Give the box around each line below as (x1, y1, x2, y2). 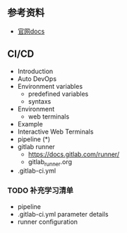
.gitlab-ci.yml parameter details (17, 210, 109, 218)
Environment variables (17, 82, 83, 90)
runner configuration (17, 217, 78, 226)
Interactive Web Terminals (17, 127, 94, 136)
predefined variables (28, 90, 89, 98)
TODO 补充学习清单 (7, 185, 74, 195)
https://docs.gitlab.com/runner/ (28, 150, 120, 158)
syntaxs (28, 97, 52, 105)
